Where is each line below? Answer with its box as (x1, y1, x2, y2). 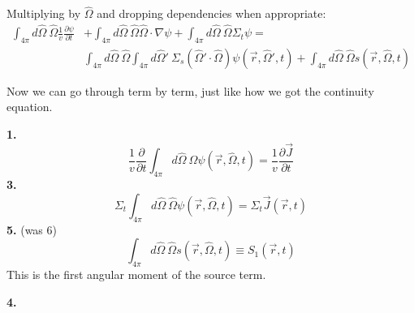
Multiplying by (6, 5, 81, 22)
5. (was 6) (6, 221, 57, 238)
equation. (6, 98, 53, 115)
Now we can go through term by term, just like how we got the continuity (6, 82, 374, 99)
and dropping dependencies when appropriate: (97, 5, 326, 22)
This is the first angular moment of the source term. (6, 265, 266, 282)
